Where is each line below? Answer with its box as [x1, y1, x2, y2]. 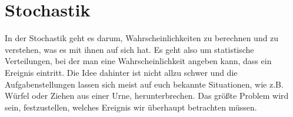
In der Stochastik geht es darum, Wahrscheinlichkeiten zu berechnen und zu [5, 32, 279, 44]
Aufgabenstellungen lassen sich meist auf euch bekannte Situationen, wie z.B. [5, 78, 284, 90]
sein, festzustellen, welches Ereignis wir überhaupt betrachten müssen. [5, 101, 257, 113]
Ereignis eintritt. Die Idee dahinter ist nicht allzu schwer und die [5, 66, 238, 78]
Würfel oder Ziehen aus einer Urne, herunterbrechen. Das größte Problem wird [5, 89, 289, 102]
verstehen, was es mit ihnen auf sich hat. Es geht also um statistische [5, 43, 254, 55]
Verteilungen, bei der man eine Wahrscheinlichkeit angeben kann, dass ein [5, 55, 272, 67]
